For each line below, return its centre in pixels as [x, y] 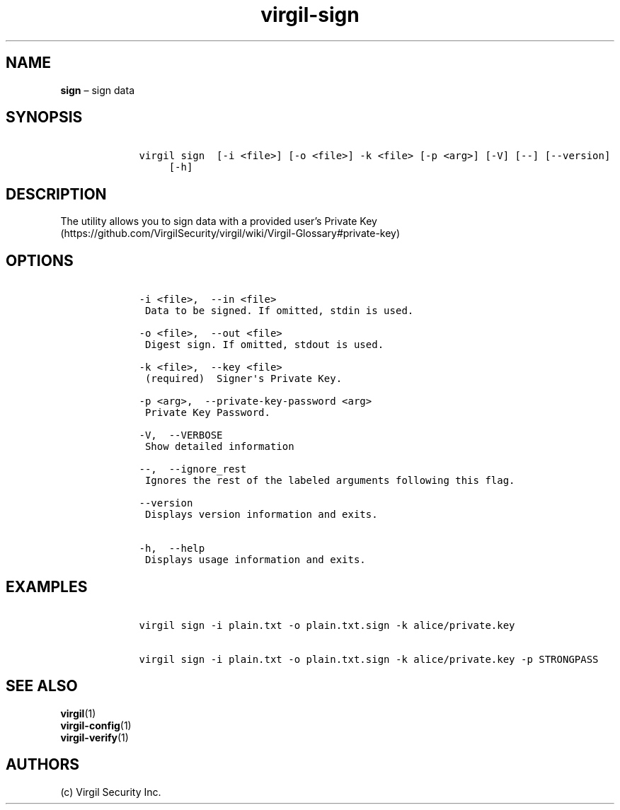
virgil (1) [78, 713]
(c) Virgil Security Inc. [111, 792]
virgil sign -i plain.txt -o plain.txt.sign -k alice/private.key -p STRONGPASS [369, 659]
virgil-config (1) [96, 725]
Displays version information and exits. [261, 515]
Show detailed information [219, 447]
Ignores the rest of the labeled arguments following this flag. [330, 481]
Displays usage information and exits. [255, 560]
